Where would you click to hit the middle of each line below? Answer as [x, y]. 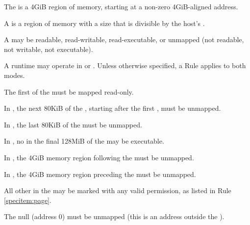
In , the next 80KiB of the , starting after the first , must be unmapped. [112, 108]
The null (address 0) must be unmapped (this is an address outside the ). [114, 216]
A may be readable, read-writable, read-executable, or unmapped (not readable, [124, 39]
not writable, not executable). [49, 49]
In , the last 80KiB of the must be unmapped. [73, 124]
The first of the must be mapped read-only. [69, 91]
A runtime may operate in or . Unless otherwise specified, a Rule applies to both [125, 65]
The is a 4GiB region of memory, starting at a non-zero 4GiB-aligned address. [121, 6]
